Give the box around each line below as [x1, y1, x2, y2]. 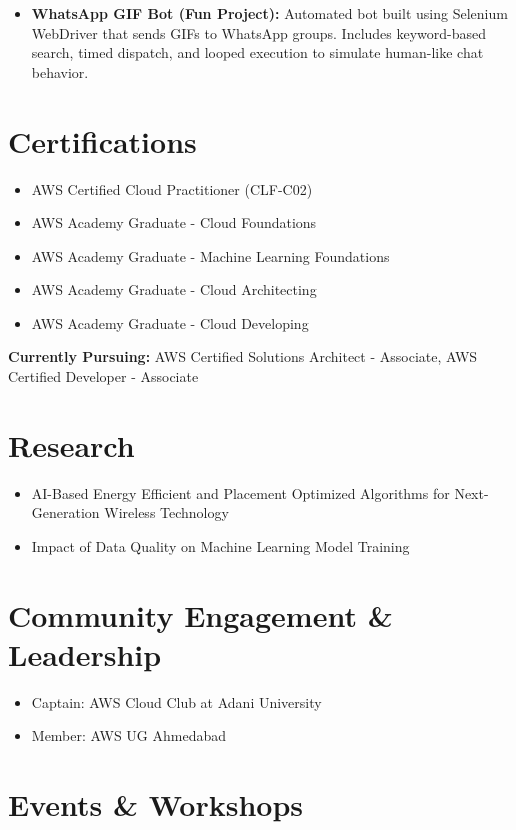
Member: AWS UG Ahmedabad [31, 725, 227, 746]
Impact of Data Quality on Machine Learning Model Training [31, 535, 410, 556]
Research [8, 424, 135, 465]
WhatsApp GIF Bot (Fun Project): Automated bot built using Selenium [31, 3, 508, 23]
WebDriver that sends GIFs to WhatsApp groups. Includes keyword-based [31, 22, 487, 43]
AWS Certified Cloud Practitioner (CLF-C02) [31, 178, 313, 199]
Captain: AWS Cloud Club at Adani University [31, 691, 322, 712]
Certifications [8, 120, 197, 161]
